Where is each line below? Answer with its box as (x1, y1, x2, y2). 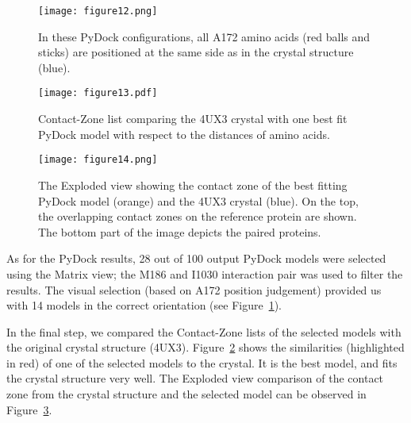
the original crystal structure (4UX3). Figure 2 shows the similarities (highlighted (6, 339, 405, 356)
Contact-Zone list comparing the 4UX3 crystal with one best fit (38, 110, 348, 127)
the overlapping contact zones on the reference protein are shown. (38, 208, 357, 225)
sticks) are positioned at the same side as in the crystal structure (38, 44, 354, 60)
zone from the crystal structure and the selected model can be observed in (6, 386, 367, 402)
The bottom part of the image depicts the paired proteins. (38, 223, 321, 240)
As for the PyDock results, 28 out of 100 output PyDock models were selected (6, 250, 386, 267)
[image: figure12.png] (38, 6, 158, 17)
